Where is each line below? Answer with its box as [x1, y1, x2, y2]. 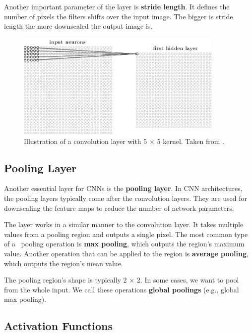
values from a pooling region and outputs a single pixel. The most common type [4, 229, 248, 239]
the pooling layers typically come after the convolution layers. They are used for [4, 193, 248, 203]
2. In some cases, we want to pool [136, 275, 239, 285]
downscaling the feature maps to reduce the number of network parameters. [4, 202, 234, 213]
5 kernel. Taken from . [157, 136, 224, 146]
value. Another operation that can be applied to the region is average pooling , [4, 248, 249, 258]
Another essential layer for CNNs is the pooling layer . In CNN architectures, [4, 183, 243, 193]
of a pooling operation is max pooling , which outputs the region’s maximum [4, 239, 245, 249]
